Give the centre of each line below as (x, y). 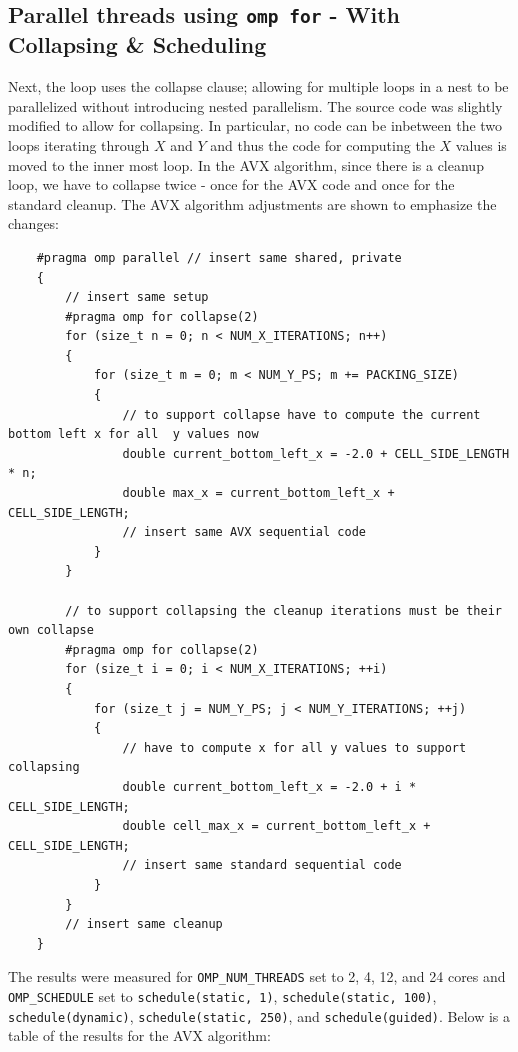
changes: (34, 223)
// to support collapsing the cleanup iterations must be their (283, 610)
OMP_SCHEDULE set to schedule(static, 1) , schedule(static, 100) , (222, 995)
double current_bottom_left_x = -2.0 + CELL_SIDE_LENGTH (316, 453)
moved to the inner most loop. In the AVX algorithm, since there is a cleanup (246, 164)
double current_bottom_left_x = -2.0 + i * (269, 786)
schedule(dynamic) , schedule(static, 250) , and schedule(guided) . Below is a (259, 1015)
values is (481, 144)
